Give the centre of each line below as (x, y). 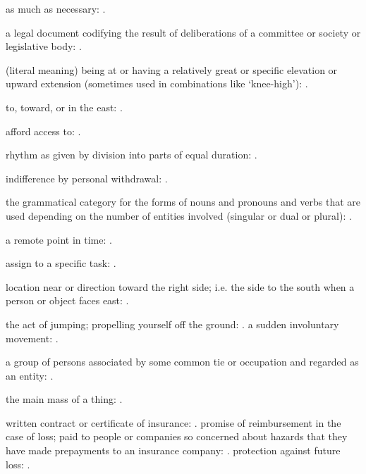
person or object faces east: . (67, 300)
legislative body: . (44, 46)
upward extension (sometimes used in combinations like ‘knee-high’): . (157, 83)
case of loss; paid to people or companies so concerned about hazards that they (177, 436)
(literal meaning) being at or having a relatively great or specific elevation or (172, 69)
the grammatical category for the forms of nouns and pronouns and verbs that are (183, 202)
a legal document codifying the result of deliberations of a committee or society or (183, 32)
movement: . (32, 338)
